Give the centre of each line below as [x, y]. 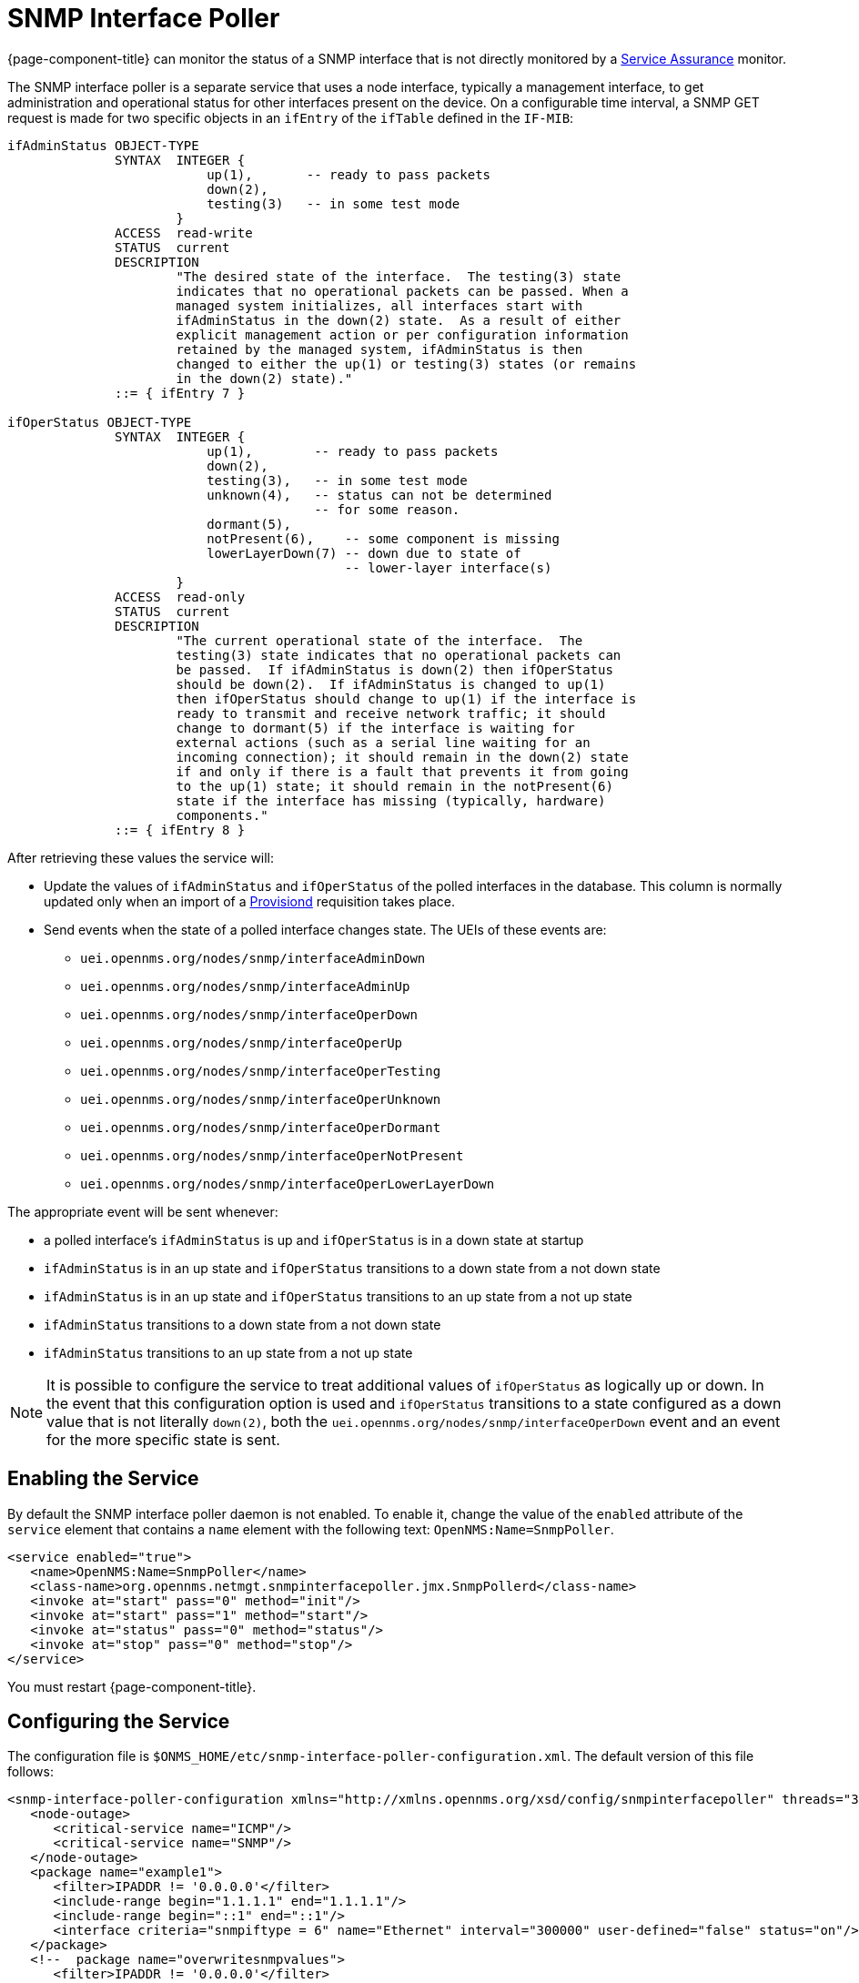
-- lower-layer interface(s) [448, 567]
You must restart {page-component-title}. [132, 1686]
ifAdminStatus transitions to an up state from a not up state [228, 1352]
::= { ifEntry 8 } [180, 830]
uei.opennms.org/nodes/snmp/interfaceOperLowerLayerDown [288, 1184]
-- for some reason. [387, 509]
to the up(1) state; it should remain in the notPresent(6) [394, 786]
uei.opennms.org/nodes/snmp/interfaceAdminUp [245, 986]
